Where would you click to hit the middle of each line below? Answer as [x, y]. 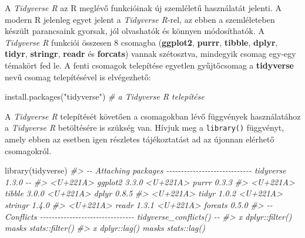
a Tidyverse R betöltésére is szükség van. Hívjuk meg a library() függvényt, [145, 127]
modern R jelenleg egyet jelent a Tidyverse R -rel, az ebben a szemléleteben [140, 19]
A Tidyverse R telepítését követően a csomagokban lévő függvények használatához [153, 116]
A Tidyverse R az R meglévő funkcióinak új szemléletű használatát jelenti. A [143, 8]
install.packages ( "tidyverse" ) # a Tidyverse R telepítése [105, 96]
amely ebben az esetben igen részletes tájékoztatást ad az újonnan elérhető [140, 139]
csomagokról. [28, 150]
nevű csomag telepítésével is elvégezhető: [78, 76]
